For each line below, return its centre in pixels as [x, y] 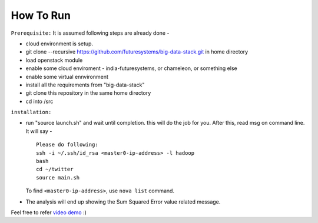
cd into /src [39, 101]
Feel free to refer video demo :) [49, 212]
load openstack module [54, 60]
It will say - [39, 131]
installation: [31, 112]
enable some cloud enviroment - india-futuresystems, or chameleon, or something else [132, 68]
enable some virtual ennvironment [67, 76]
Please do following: [67, 145]
